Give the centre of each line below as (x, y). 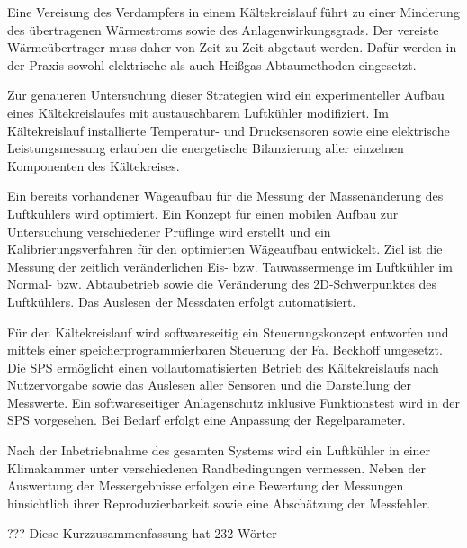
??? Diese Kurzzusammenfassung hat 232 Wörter (142, 533)
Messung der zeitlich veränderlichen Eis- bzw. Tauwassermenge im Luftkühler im (230, 266)
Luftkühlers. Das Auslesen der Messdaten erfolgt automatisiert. (182, 301)
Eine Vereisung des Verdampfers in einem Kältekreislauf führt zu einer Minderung (233, 12)
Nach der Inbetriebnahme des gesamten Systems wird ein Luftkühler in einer (219, 450)
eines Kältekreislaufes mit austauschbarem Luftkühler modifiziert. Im (198, 112)
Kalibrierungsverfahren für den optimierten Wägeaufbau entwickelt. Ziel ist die (225, 249)
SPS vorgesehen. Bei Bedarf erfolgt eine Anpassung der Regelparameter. (207, 420)
